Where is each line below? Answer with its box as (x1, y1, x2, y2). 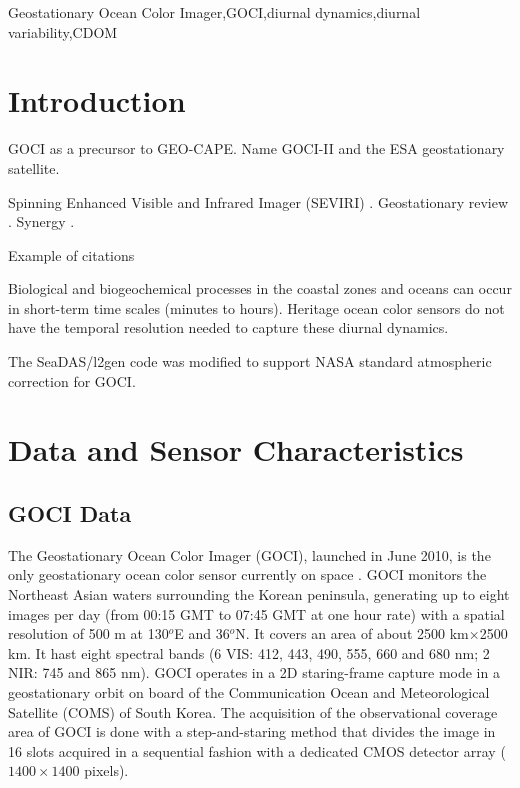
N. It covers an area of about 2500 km (235, 623, 469, 644)
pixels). (84, 760, 129, 781)
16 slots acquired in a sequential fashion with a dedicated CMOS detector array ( (8, 740, 506, 761)
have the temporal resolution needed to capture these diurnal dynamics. (8, 317, 449, 338)
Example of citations (8, 244, 135, 265)
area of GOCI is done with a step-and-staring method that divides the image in (8, 721, 496, 742)
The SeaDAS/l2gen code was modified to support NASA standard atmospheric (8, 351, 492, 372)
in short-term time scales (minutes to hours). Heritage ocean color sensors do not (8, 297, 505, 318)
